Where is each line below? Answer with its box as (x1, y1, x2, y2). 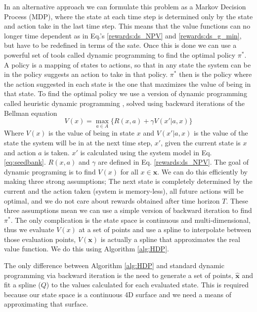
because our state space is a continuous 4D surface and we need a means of (4, 289, 232, 299)
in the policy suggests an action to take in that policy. (4, 69, 168, 79)
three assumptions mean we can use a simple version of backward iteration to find (4, 205, 252, 215)
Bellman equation (4, 107, 57, 118)
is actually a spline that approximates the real (100, 234, 240, 244)
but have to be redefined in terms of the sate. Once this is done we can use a (4, 40, 237, 50)
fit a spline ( (4, 279, 41, 290)
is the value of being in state (48, 128, 135, 138)
